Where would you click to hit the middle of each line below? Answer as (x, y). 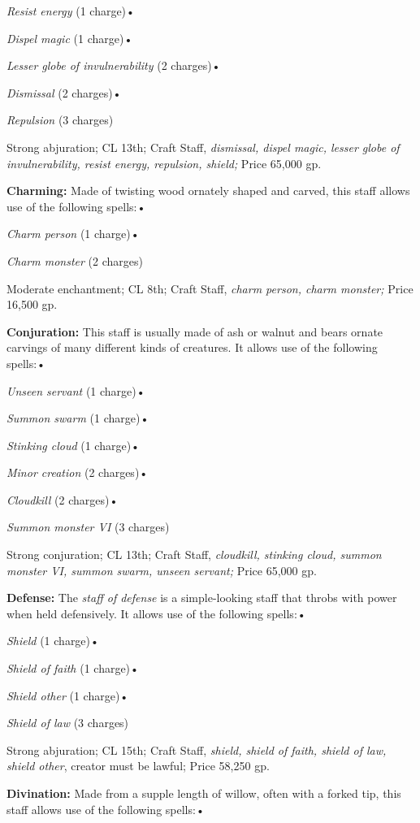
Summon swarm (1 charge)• (78, 418)
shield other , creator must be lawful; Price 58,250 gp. (138, 766)
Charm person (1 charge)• (73, 234)
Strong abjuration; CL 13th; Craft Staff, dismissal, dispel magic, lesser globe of (203, 147)
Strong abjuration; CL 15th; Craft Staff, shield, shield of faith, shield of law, (197, 749)
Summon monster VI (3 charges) (88, 527)
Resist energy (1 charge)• (71, 11)
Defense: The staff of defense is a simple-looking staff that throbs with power (202, 598)
